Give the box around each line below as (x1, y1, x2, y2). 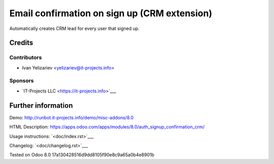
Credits (9, 39, 33, 47)
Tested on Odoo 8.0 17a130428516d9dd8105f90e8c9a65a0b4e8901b (9, 152, 155, 158)
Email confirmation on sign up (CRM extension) (9, 8, 213, 19)
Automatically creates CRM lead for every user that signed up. (9, 25, 140, 31)
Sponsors (9, 77, 34, 84)
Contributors (9, 54, 42, 61)
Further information (9, 101, 73, 110)
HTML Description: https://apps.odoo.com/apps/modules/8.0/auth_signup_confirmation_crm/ (9, 124, 205, 130)
